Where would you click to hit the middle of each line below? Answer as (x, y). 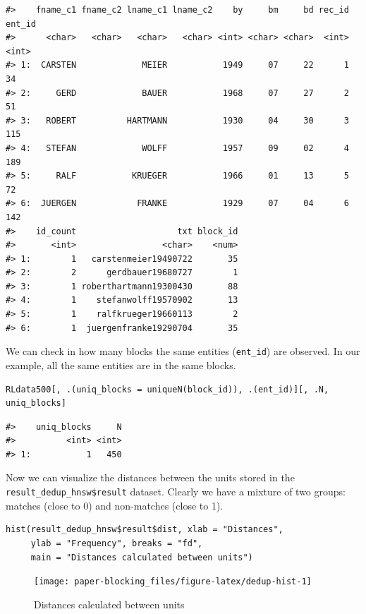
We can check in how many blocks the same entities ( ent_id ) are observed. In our (183, 351)
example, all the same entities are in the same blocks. (121, 365)
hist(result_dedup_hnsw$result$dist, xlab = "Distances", (145, 530)
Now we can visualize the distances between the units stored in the (150, 477)
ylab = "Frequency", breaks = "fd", (117, 543)
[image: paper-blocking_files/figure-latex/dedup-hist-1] (173, 582)
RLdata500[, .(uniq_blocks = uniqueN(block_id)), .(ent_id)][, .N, (167, 389)
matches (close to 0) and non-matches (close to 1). (115, 505)
